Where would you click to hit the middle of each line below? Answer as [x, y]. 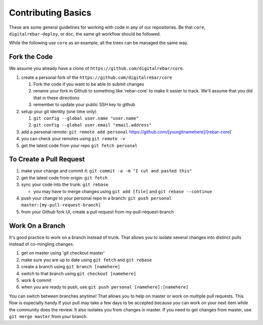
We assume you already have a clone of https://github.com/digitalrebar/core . [97, 69]
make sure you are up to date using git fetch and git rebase [86, 260]
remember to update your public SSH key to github [84, 105]
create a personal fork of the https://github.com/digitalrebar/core [97, 77]
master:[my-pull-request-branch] [61, 205]
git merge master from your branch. [48, 316]
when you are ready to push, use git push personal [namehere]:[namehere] [105, 287]
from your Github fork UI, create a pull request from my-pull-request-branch [97, 212]
